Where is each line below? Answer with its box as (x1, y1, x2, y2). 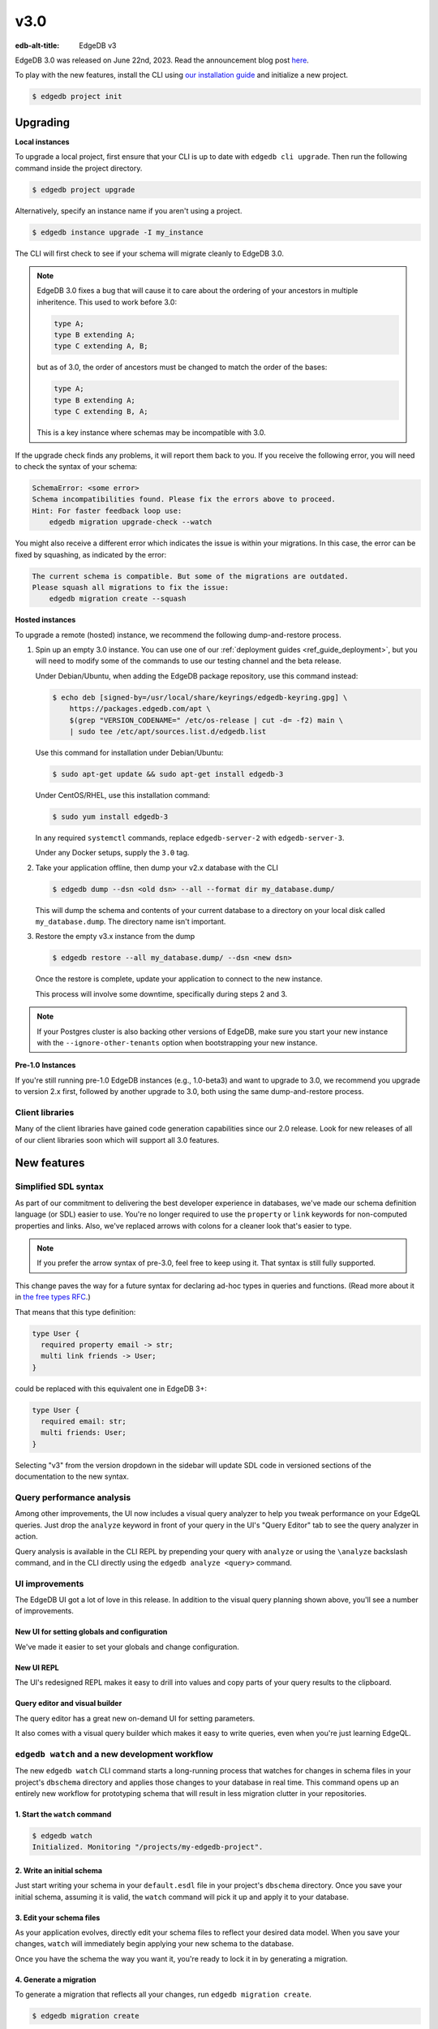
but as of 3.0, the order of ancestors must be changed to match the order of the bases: (36, 362, 328, 373)
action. (15, 1531, 38, 1541)
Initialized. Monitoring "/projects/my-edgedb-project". (32, 1842, 264, 1852)
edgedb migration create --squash (49, 594, 187, 604)
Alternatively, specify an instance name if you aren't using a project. (15, 205, 243, 215)
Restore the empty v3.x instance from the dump (35, 932, 195, 941)
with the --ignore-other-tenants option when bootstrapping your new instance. (36, 1037, 318, 1047)
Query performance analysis (15, 1492, 131, 1503)
